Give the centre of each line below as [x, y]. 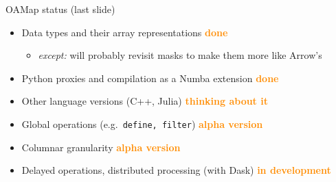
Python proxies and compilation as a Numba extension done [150, 78]
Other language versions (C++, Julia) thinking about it [145, 101]
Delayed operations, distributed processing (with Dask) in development [176, 170]
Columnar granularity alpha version [101, 147]
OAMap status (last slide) [60, 9]
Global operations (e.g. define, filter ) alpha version [142, 123]
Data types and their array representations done [125, 32]
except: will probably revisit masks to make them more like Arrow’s [180, 55]
